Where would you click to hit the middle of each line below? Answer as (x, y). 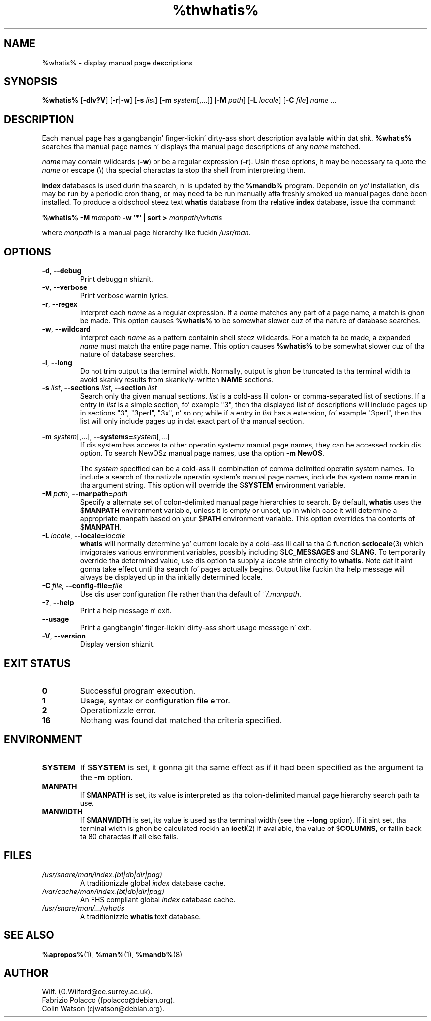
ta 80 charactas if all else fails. (129, 836)
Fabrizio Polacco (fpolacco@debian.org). (108, 1000)
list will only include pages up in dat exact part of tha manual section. (192, 421)
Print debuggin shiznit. (116, 279)
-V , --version (64, 636)
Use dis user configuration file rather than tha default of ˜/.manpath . (191, 594)
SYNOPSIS (31, 82)
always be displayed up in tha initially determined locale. (171, 577)
